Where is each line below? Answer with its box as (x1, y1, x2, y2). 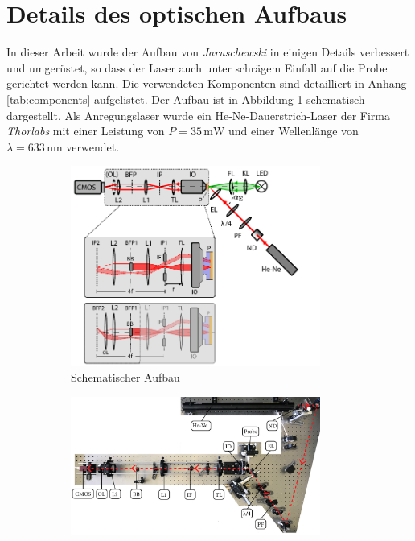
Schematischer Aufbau (71, 369, 180, 386)
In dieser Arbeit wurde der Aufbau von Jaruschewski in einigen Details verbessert (6, 43, 409, 60)
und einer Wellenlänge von (228, 122, 359, 139)
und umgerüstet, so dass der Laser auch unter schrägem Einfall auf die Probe (6, 59, 388, 76)
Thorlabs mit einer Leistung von (6, 122, 165, 139)
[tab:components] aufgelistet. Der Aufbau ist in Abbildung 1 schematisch (6, 90, 365, 107)
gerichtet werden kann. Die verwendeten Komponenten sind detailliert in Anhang (6, 75, 407, 92)
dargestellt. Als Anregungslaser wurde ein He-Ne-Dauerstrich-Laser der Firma (6, 106, 390, 123)
